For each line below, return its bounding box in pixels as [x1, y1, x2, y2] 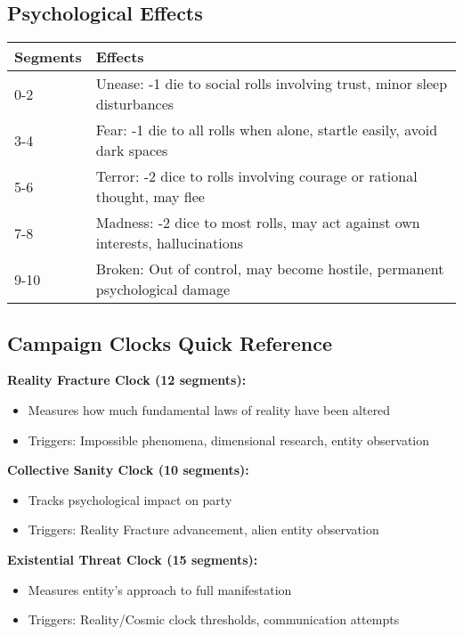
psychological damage [95, 279, 231, 300]
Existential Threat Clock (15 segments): [7, 550, 258, 568]
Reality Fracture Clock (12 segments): [7, 370, 247, 389]
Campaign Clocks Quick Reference [7, 329, 332, 356]
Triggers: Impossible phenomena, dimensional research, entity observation [28, 430, 430, 449]
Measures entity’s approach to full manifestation [28, 580, 292, 598]
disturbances [95, 94, 175, 115]
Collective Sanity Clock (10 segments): [7, 460, 249, 479]
